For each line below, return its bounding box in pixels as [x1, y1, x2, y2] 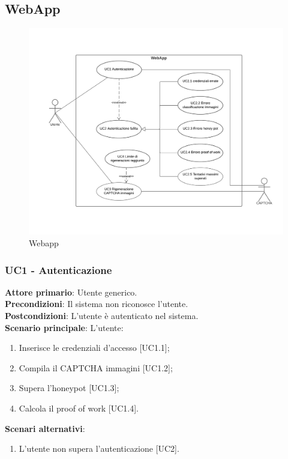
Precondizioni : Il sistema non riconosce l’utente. [5, 297, 188, 310]
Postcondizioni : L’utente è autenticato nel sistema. [5, 309, 199, 322]
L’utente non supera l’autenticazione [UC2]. [19, 442, 179, 455]
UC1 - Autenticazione [5, 262, 112, 277]
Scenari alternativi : [5, 422, 85, 434]
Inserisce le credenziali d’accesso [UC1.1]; [19, 341, 170, 354]
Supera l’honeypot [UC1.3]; [19, 381, 119, 394]
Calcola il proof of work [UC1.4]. [19, 402, 139, 415]
